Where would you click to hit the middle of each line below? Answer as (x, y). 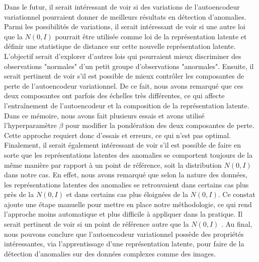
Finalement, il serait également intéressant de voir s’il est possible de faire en (123, 145)
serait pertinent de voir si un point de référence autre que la (97, 224)
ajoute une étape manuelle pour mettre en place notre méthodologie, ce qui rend (128, 204)
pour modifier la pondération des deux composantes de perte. (160, 125)
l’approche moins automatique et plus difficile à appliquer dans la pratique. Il (123, 214)
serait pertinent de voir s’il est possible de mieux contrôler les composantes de (124, 76)
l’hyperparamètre (30, 125)
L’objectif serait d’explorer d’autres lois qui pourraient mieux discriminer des (123, 56)
